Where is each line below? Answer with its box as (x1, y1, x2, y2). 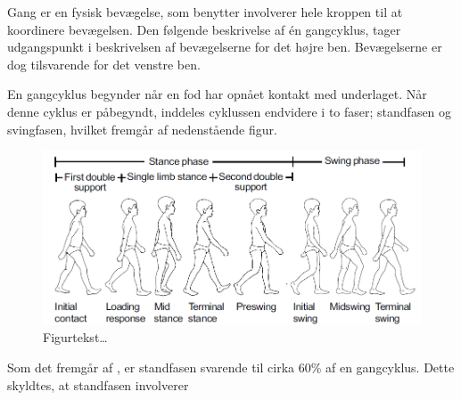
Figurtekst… (43, 328, 108, 347)
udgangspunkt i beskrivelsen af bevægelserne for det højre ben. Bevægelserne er (7, 37, 442, 56)
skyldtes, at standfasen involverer (7, 375, 189, 394)
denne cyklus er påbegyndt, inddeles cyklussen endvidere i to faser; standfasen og (7, 102, 452, 120)
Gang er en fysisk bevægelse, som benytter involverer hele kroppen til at (7, 3, 403, 20)
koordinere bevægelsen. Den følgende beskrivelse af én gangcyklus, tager (7, 20, 401, 38)
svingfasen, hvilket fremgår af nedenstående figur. (7, 119, 277, 138)
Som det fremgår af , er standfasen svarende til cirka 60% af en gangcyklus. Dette (7, 358, 455, 377)
